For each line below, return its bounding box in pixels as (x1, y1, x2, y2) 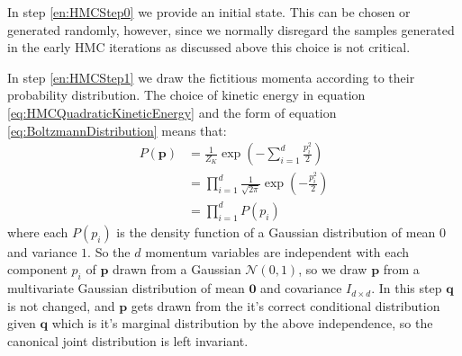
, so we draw (298, 260, 367, 279)
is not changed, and (7, 296, 115, 315)
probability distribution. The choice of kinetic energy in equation (7, 85, 366, 104)
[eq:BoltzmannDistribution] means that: (7, 120, 227, 139)
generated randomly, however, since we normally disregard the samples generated (7, 20, 455, 39)
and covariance (260, 279, 342, 298)
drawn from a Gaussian (113, 260, 241, 279)
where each (7, 222, 68, 241)
